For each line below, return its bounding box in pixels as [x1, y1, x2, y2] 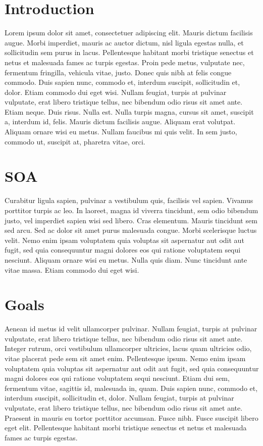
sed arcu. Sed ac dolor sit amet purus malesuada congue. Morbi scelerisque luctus [5, 225, 257, 235]
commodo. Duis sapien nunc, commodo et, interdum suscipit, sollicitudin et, [5, 77, 240, 87]
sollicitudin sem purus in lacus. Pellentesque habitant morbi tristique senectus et [5, 47, 254, 58]
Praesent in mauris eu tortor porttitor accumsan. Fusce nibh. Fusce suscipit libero [5, 412, 258, 423]
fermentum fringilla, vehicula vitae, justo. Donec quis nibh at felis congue [5, 67, 232, 77]
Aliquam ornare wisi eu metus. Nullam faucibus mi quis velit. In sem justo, [5, 126, 237, 137]
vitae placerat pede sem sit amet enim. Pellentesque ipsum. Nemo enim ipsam [5, 353, 246, 364]
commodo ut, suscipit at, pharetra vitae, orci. [5, 136, 145, 146]
